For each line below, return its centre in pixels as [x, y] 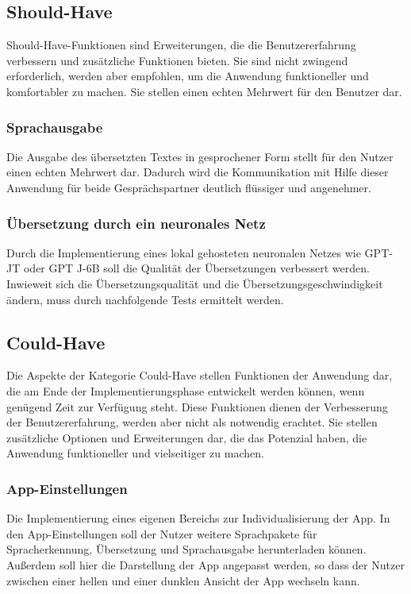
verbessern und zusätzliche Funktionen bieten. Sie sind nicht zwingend [177, 60]
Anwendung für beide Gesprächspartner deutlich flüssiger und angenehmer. [189, 187]
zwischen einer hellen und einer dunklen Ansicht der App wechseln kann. [183, 580]
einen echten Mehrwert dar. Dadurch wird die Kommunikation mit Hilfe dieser [198, 172]
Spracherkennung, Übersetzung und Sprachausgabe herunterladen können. [186, 549]
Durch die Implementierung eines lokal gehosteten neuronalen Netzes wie [184, 252]
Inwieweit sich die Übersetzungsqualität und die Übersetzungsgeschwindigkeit [195, 283]
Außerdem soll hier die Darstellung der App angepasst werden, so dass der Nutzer [205, 564]
